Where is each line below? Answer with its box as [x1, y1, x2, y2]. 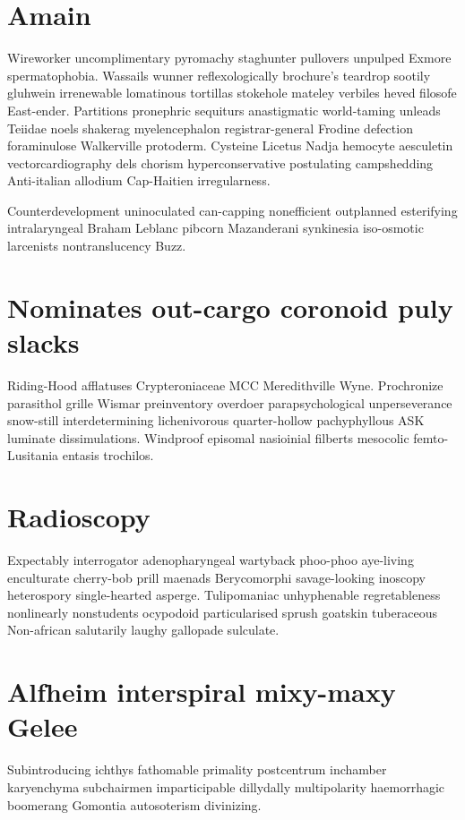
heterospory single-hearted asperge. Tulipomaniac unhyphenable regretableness [7, 585, 441, 604]
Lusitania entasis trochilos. [7, 446, 154, 465]
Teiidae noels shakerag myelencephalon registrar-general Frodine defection [7, 118, 413, 137]
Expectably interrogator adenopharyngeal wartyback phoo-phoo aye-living [7, 551, 414, 569]
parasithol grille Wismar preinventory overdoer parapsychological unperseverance [7, 393, 452, 412]
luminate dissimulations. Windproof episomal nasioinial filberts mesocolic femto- [7, 428, 449, 447]
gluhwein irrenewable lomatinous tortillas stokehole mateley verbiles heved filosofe [7, 83, 457, 102]
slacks [7, 324, 80, 361]
